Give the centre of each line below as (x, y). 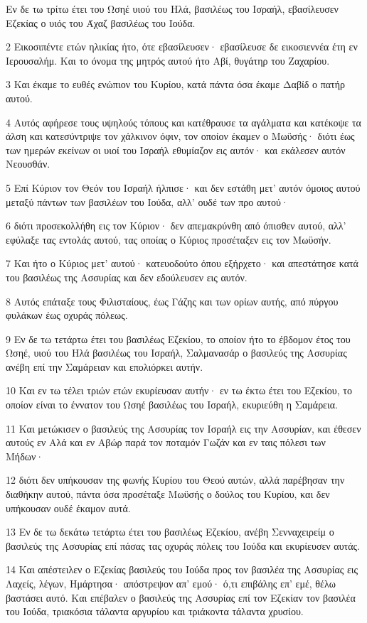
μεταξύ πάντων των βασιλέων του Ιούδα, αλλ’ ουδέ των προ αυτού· (147, 201)
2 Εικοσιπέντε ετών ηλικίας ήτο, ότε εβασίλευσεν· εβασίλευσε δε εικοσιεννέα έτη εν (182, 47)
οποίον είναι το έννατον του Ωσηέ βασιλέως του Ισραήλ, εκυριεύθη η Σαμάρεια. (172, 405)
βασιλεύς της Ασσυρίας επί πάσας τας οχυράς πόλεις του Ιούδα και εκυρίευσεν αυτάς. (183, 545)
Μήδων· (25, 456)
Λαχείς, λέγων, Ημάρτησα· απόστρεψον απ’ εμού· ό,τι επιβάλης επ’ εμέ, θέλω (171, 583)
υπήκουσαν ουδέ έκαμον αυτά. (68, 508)
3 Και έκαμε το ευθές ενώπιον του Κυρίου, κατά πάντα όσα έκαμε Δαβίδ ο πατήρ (176, 84)
